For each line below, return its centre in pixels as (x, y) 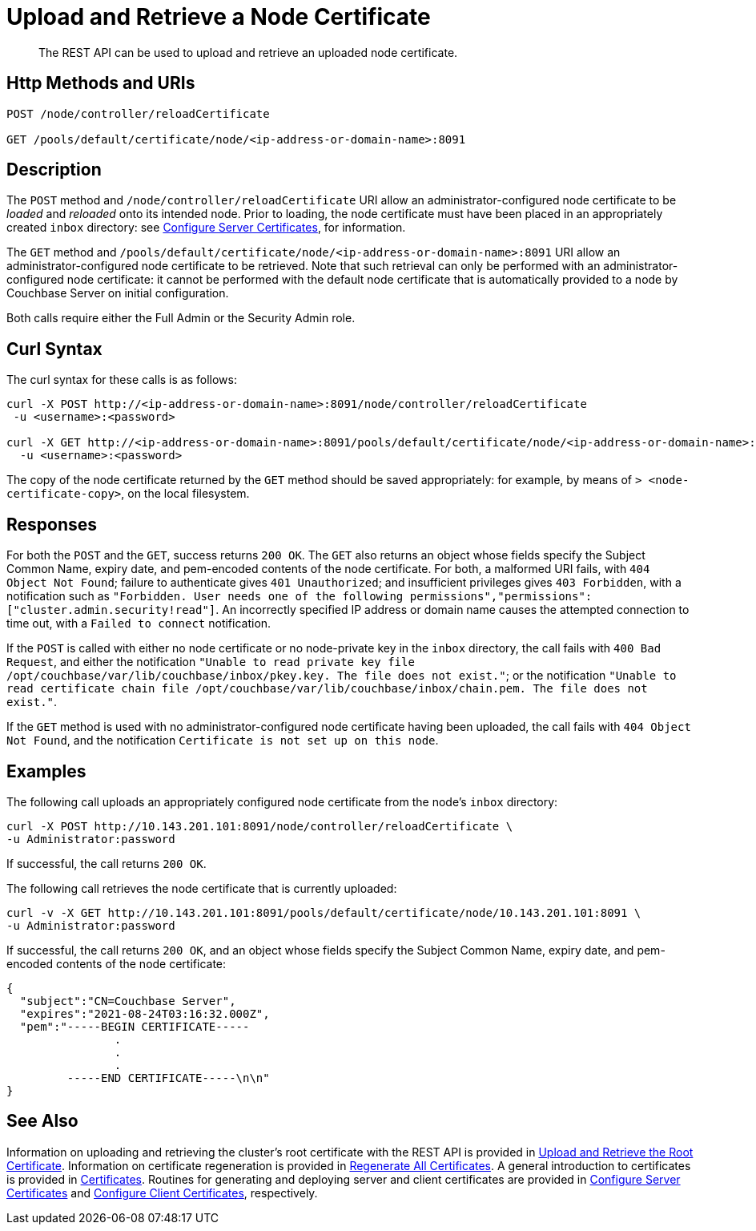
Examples (46, 771)
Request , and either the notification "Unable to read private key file (211, 662)
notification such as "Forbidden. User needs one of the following (205, 596)
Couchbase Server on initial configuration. (118, 293)
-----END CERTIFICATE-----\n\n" (168, 1078)
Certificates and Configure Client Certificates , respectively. (162, 1193)
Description (54, 170)
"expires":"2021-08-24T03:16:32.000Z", (145, 1013)
